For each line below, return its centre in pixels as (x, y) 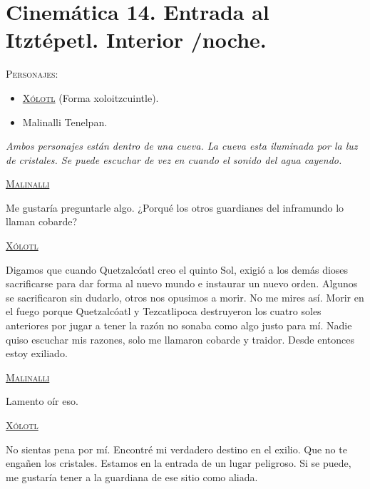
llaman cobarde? (41, 221)
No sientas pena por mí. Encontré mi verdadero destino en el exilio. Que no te (176, 449)
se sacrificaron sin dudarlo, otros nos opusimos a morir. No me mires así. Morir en (185, 297)
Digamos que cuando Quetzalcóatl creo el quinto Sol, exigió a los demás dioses (177, 269)
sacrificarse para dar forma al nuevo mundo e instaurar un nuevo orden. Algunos (182, 283)
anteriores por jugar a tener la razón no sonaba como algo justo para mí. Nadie (179, 325)
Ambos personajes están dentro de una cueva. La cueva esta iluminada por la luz (182, 146)
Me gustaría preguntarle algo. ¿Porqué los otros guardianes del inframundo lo (175, 207)
